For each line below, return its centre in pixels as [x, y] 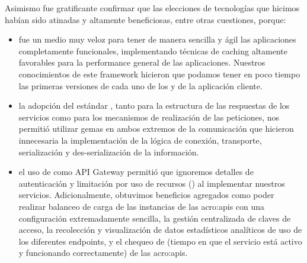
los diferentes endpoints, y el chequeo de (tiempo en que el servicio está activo [160, 241]
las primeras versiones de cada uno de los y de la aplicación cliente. [140, 85]
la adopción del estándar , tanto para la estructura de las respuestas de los [154, 105]
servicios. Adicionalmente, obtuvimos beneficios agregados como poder [146, 195]
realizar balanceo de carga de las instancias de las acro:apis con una [142, 206]
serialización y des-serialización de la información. [109, 152]
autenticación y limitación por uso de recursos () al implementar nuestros [152, 183]
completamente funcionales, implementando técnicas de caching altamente [153, 51]
